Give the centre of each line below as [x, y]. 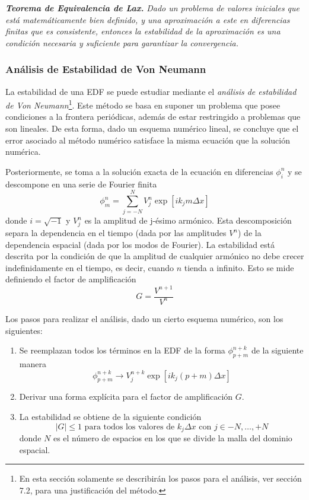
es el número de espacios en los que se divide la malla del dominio [173, 437]
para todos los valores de [130, 427]
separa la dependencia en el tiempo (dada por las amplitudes [116, 233]
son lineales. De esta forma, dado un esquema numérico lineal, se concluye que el [152, 128]
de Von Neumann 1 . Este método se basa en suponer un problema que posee [143, 104]
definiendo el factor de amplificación [71, 279]
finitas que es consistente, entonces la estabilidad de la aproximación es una [143, 31]
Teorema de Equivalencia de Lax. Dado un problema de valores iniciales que [153, 8]
